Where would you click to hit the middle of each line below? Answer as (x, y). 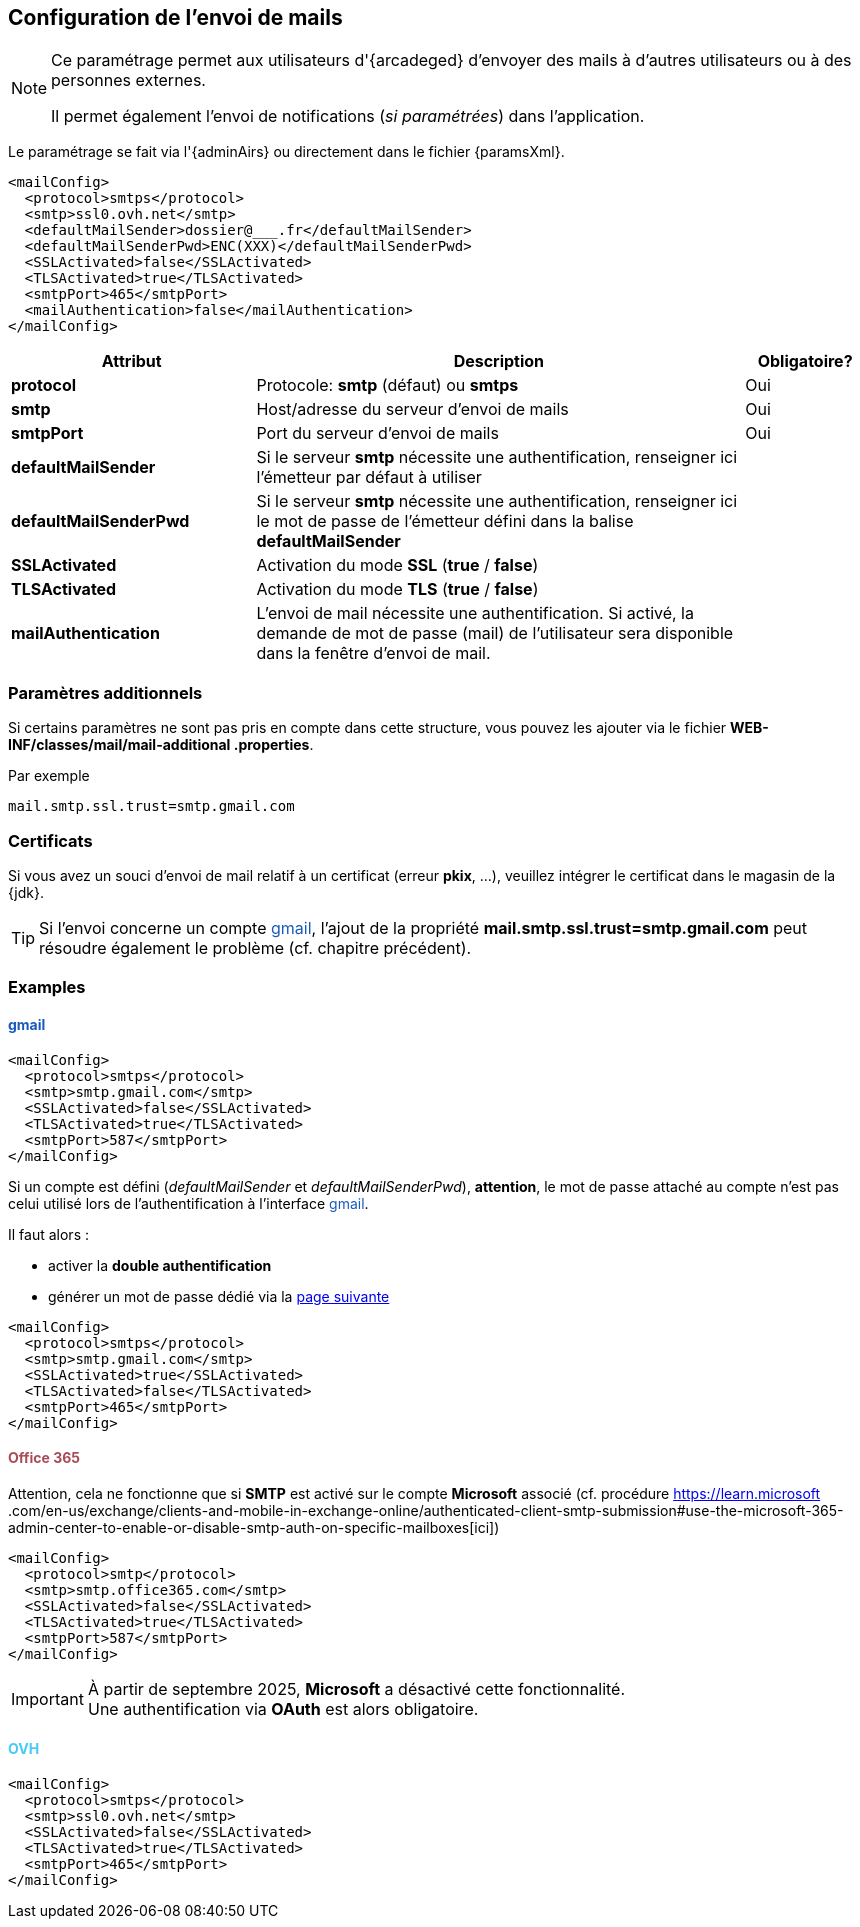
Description (499, 361)
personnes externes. (128, 80)
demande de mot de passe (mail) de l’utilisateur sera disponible (495, 633)
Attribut (131, 361)
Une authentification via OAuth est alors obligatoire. (283, 1708)
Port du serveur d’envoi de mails (377, 433)
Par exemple (49, 776)
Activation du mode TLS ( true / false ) (397, 589)
